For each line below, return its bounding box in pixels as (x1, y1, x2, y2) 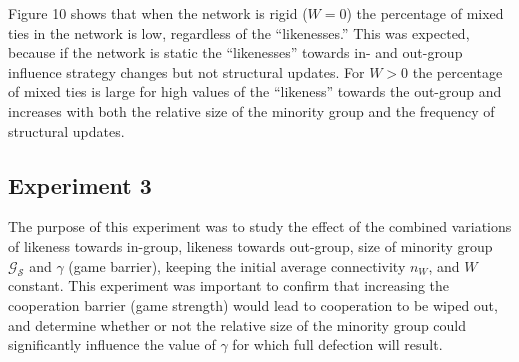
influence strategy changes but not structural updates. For (8, 61, 365, 82)
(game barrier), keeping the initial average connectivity (68, 255, 406, 276)
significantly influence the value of (8, 334, 216, 355)
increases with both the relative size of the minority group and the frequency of (8, 100, 495, 121)
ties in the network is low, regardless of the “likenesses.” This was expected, (8, 22, 470, 43)
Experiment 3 (8, 169, 152, 200)
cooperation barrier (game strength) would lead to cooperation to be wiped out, (8, 294, 498, 315)
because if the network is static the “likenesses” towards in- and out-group (8, 42, 463, 63)
